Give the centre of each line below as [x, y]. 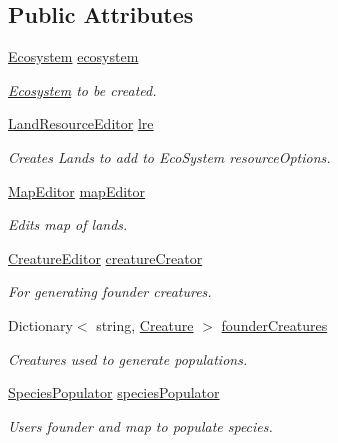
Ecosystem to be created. [82, 89]
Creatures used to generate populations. [128, 358]
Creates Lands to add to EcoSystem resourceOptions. [169, 156]
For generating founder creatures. [110, 291]
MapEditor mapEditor [77, 190]
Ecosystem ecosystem [73, 56]
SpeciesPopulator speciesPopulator [114, 392]
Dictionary [40, 324]
